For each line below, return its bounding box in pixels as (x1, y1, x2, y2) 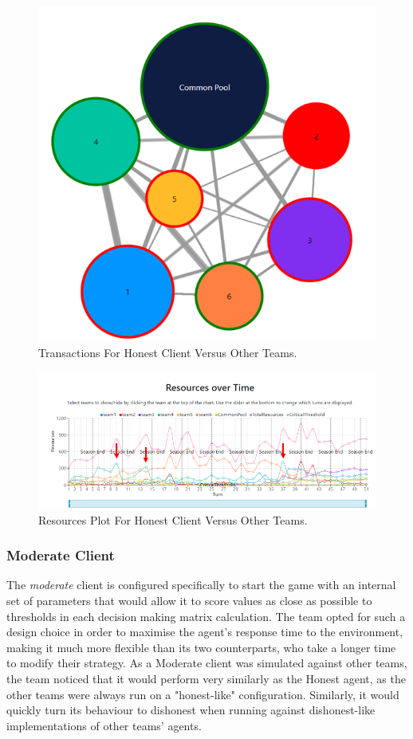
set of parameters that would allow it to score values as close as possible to (6, 592, 372, 608)
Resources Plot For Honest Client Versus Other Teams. (38, 511, 308, 528)
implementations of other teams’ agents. (6, 717, 202, 733)
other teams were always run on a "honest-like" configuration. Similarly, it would (6, 686, 399, 702)
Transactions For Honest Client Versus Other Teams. (38, 344, 297, 361)
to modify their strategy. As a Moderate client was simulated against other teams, (6, 654, 407, 671)
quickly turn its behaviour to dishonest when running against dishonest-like (6, 702, 376, 718)
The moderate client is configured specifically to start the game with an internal (6, 576, 396, 593)
